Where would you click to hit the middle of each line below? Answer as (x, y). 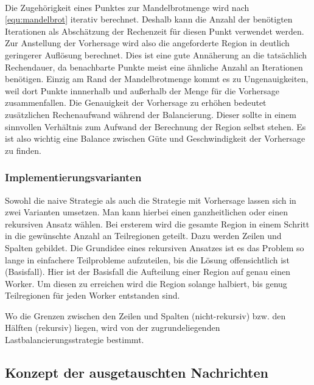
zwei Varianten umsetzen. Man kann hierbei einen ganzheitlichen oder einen (146, 212)
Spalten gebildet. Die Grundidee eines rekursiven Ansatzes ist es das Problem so (155, 247)
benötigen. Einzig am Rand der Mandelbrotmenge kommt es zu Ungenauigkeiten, (157, 79)
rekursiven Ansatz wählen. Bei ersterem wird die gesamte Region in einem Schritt (157, 224)
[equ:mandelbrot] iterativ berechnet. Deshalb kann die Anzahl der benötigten (149, 19)
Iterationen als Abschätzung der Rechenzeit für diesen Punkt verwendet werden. (155, 31)
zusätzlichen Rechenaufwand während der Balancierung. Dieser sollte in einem (151, 114)
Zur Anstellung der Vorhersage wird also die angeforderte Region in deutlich (147, 43)
